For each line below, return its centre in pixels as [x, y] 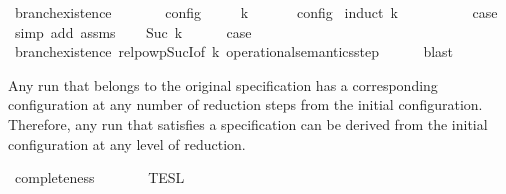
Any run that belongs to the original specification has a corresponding [223, 84]
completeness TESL [99, 177]
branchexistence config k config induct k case [256, 12]
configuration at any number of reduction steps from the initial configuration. [245, 104]
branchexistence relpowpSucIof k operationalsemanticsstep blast [234, 51]
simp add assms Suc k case [133, 31]
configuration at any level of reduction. [127, 143]
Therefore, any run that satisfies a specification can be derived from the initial [248, 123]
